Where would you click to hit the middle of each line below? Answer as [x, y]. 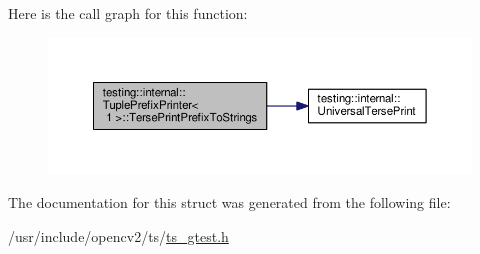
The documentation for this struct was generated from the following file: [229, 201]
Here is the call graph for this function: [128, 13]
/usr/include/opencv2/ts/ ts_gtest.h [118, 235]
